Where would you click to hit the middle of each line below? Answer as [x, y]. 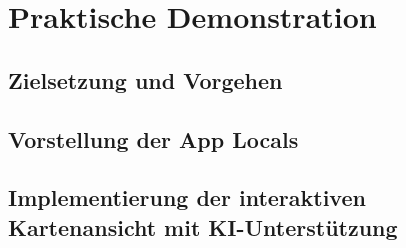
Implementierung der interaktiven [187, 197]
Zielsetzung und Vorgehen [145, 79]
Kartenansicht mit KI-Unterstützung [203, 226]
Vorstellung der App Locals [153, 138]
